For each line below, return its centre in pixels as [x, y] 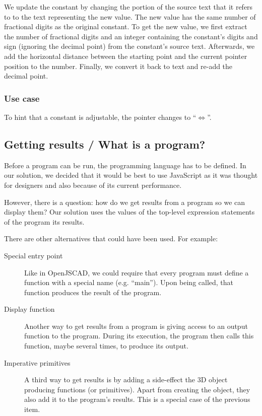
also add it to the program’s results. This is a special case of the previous [137, 399]
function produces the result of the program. [93, 292]
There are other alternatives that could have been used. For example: [111, 238]
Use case [22, 98]
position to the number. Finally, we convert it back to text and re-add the [118, 66]
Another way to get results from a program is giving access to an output [136, 326]
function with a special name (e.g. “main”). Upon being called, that [129, 282]
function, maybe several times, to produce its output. [106, 346]
